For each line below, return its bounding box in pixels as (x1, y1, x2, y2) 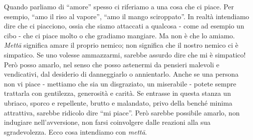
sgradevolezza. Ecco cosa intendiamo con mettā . (4, 126, 147, 137)
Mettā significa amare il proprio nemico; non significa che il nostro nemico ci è (4, 40, 238, 50)
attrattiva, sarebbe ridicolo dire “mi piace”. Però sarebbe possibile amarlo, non (4, 107, 240, 117)
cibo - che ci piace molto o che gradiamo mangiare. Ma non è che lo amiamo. (4, 30, 235, 40)
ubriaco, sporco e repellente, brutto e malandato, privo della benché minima (4, 97, 232, 108)
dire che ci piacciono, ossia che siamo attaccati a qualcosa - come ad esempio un (4, 21, 244, 31)
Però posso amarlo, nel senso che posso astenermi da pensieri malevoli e (4, 59, 220, 69)
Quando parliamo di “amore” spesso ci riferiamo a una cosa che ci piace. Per (4, 1, 234, 11)
